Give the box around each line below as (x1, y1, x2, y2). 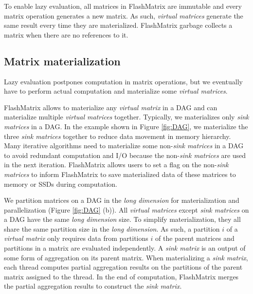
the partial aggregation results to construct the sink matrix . (4, 281, 182, 291)
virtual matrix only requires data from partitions (4, 233, 148, 243)
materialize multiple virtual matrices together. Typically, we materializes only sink (4, 112, 249, 122)
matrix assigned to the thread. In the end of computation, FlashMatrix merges (4, 271, 239, 281)
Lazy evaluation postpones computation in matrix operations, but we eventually (4, 76, 243, 86)
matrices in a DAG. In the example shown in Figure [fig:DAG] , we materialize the (4, 121, 248, 131)
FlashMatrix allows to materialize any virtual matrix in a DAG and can (4, 102, 217, 112)
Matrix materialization (4, 53, 121, 68)
